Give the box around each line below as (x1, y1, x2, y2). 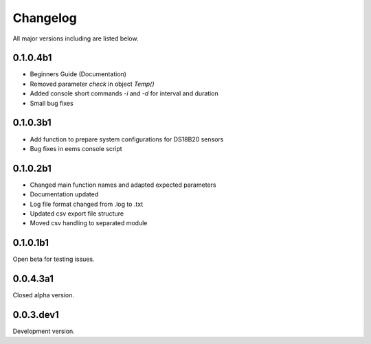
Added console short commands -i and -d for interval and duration (30, 89, 219, 98)
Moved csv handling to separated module (30, 219, 148, 227)
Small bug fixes (30, 99, 74, 107)
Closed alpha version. (12, 291, 75, 299)
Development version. (12, 327, 75, 336)
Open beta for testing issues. (12, 255, 95, 264)
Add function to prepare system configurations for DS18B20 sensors (30, 135, 224, 144)
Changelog (12, 10, 77, 25)
